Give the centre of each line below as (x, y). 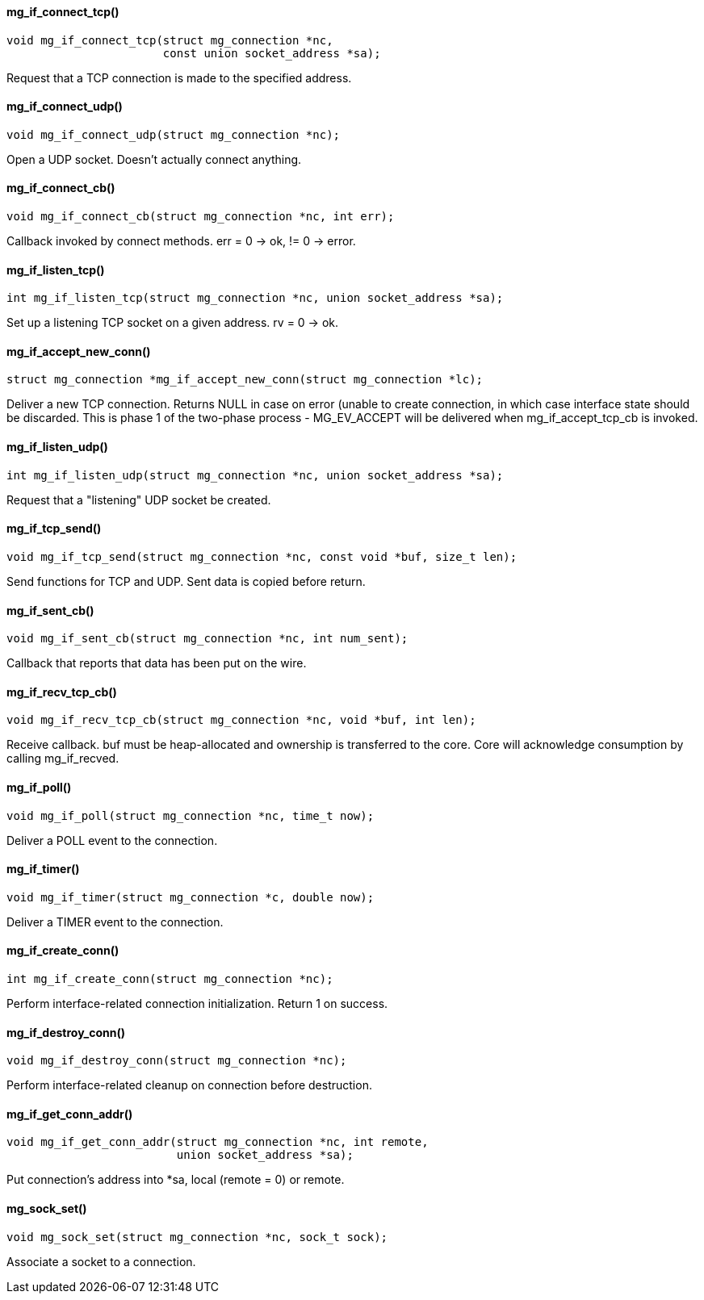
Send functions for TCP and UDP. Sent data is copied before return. (186, 581)
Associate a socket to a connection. (101, 1261)
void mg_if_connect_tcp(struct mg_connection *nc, (170, 40)
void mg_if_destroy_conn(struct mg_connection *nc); (177, 1061)
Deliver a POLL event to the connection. (112, 840)
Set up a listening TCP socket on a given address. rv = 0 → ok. (173, 323)
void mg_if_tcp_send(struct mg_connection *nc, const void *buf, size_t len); (262, 556)
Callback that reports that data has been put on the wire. (157, 663)
